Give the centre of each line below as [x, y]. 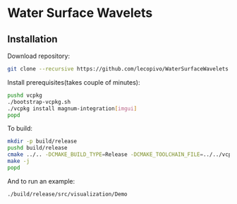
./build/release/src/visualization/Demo [68, 194]
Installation [32, 39]
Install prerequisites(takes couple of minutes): [74, 82]
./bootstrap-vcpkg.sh [39, 102]
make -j [19, 161]
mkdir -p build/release [42, 142]
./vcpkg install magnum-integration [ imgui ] [72, 108]
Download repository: [39, 56]
